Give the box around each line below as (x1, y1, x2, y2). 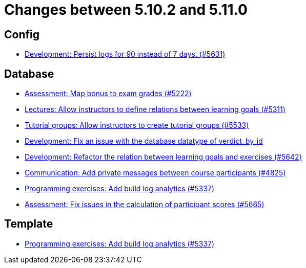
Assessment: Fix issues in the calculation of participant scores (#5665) (25, 200, 264, 209)
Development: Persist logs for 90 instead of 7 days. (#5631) (25, 50, 226, 59)
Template (4, 217, 53, 231)
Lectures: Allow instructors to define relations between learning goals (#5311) (25, 105, 285, 114)
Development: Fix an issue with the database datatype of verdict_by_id (25, 137, 263, 146)
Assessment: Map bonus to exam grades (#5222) (25, 89, 192, 98)
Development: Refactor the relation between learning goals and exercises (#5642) (25, 152, 302, 162)
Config (4, 28, 39, 41)
